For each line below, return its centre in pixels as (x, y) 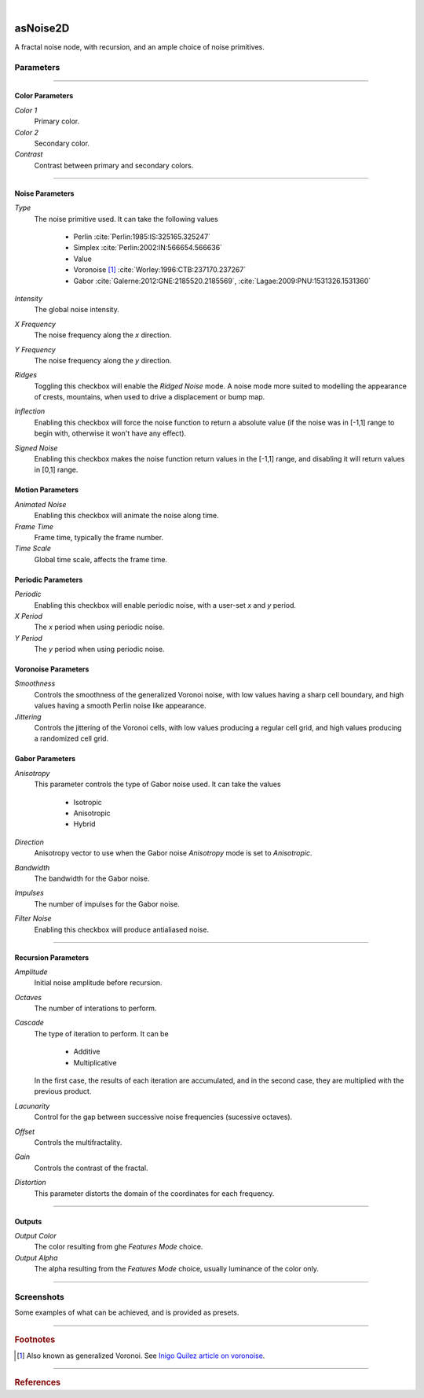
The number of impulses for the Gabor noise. (107, 903)
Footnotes (35, 1339)
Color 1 (26, 110)
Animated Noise (40, 504)
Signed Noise (36, 447)
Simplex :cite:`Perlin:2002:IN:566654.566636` (148, 248)
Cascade (29, 1023)
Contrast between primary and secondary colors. (114, 165)
